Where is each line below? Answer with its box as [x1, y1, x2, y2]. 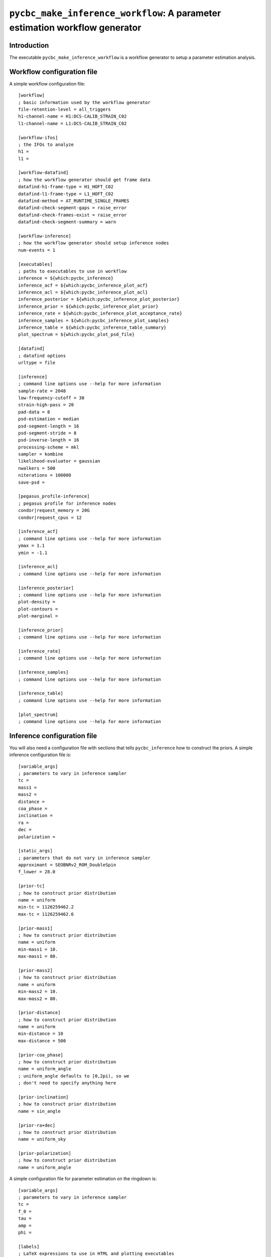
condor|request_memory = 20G [18, 508, 90, 513]
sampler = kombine [18, 452, 64, 457]
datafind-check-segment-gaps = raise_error [18, 205, 127, 211]
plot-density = [18, 599, 56, 605]
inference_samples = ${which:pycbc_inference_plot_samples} [18, 317, 169, 323]
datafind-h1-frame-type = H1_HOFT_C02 [18, 184, 114, 190]
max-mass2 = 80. [18, 996, 58, 1002]
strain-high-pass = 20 [18, 402, 74, 408]
